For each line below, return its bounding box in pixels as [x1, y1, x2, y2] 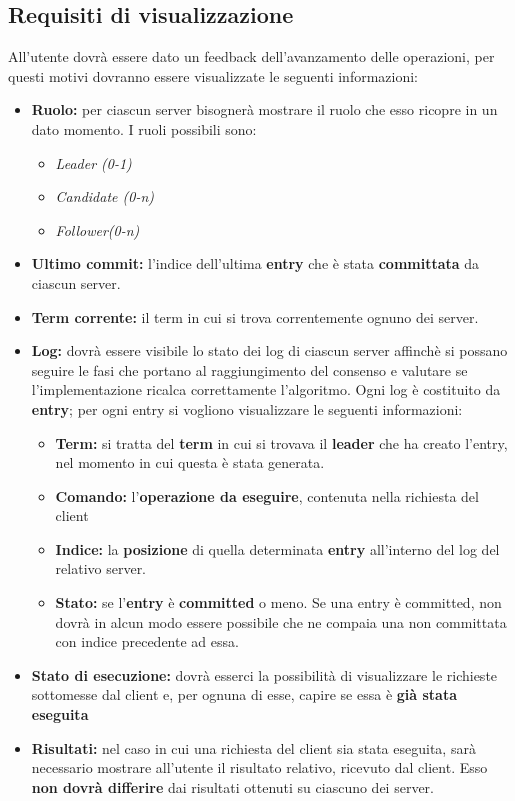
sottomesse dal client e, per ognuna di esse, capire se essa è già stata [31, 684, 458, 705]
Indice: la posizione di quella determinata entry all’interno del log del [55, 538, 500, 559]
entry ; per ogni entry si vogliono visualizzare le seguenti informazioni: [31, 398, 463, 419]
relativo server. [55, 558, 147, 579]
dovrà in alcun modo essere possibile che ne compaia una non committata [55, 611, 507, 632]
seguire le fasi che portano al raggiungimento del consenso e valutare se [31, 359, 468, 380]
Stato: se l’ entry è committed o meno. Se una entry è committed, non [55, 592, 502, 613]
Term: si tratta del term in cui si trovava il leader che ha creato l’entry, [55, 432, 508, 453]
